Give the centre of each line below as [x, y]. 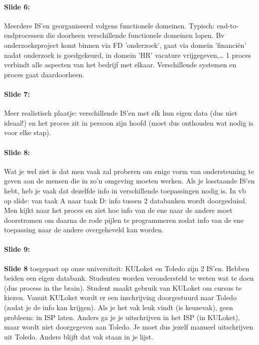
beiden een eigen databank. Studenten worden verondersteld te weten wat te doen [129, 278]
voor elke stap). [28, 132]
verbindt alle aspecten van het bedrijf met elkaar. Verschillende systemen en [120, 65]
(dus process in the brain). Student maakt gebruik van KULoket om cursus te [123, 287]
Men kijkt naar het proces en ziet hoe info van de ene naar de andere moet [118, 210]
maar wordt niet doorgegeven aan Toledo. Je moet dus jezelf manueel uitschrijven [129, 327]
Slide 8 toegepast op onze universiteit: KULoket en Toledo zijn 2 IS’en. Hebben [127, 268]
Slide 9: [17, 249]
